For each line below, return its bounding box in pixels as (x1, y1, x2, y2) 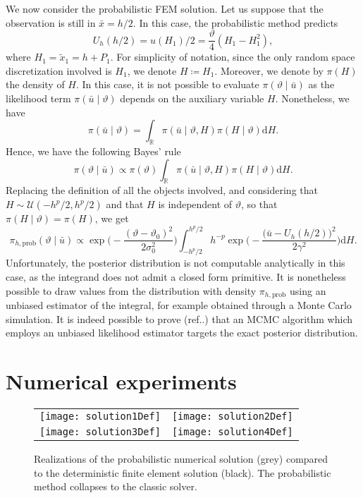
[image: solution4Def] (171, 426, 293, 437)
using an (289, 283, 326, 298)
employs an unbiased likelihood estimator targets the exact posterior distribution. (6, 325, 358, 340)
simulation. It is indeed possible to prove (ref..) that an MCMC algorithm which (6, 311, 353, 326)
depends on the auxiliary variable (120, 91, 264, 106)
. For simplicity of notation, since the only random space (110, 49, 355, 64)
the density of (6, 77, 65, 92)
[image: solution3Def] (39, 426, 161, 437)
